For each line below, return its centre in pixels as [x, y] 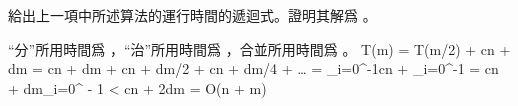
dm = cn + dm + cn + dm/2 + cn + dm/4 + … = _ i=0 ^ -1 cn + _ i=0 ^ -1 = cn [253, 68]
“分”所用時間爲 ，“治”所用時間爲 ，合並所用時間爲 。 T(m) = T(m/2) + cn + [259, 48]
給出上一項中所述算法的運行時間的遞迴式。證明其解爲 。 [192, 15]
